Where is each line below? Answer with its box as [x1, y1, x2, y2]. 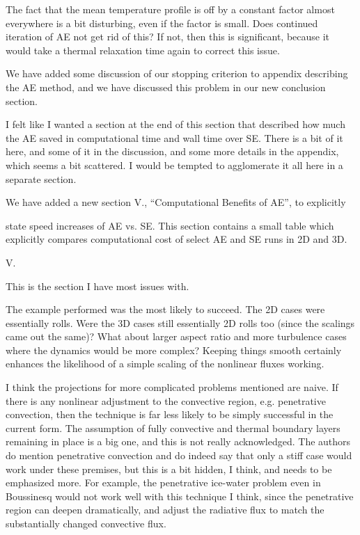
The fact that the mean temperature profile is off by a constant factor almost [6, 2, 335, 16]
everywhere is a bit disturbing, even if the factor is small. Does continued [6, 15, 318, 30]
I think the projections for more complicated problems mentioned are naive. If [6, 380, 338, 394]
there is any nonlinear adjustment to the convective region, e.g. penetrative [6, 393, 326, 408]
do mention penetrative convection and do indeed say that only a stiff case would [6, 448, 352, 463]
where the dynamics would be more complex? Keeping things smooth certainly [6, 342, 342, 357]
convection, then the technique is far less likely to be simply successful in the [6, 407, 334, 422]
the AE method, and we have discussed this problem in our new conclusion [6, 79, 326, 94]
